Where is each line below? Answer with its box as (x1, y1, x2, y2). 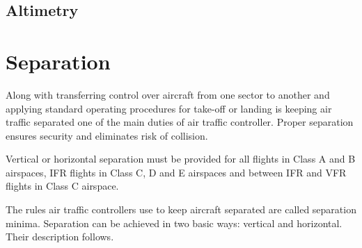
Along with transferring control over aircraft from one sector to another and (6, 87, 330, 101)
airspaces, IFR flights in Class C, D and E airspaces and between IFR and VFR (6, 165, 347, 179)
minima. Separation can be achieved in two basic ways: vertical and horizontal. (6, 215, 343, 230)
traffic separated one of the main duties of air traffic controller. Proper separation (6, 115, 354, 129)
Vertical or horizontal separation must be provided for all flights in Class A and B (6, 151, 356, 166)
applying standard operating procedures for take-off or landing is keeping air (6, 101, 332, 115)
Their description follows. (6, 229, 114, 244)
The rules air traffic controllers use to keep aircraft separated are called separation (6, 202, 356, 217)
